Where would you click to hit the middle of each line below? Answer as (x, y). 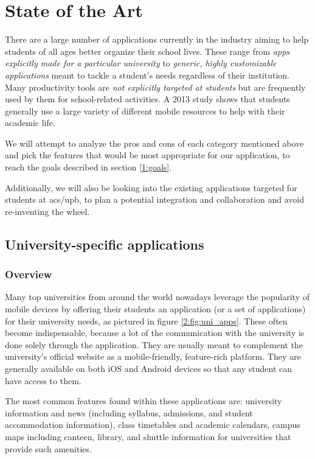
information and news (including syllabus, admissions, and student (129, 412)
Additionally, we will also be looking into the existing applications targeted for (151, 187)
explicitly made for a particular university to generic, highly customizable (141, 63)
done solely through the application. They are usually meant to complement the (154, 344)
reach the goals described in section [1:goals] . (88, 167)
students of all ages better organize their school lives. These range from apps (147, 51)
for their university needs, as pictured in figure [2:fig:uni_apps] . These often (146, 321)
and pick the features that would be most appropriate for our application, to (147, 155)
